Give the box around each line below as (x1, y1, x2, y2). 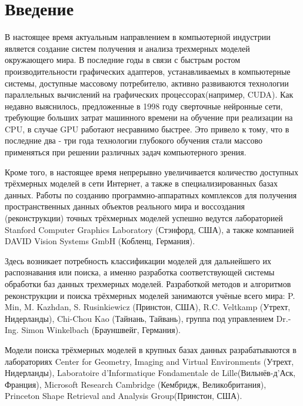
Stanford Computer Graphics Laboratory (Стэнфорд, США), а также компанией (5, 223, 294, 235)
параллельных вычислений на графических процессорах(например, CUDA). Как (5, 88, 294, 101)
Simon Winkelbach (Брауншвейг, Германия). (21, 324, 181, 336)
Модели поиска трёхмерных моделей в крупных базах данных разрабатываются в (5, 343, 297, 355)
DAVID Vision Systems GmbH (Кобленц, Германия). (5, 235, 195, 247)
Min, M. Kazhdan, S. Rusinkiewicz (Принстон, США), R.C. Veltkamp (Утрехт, (5, 301, 291, 313)
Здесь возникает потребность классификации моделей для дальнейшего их (5, 254, 271, 267)
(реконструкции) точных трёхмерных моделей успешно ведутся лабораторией (5, 212, 283, 224)
